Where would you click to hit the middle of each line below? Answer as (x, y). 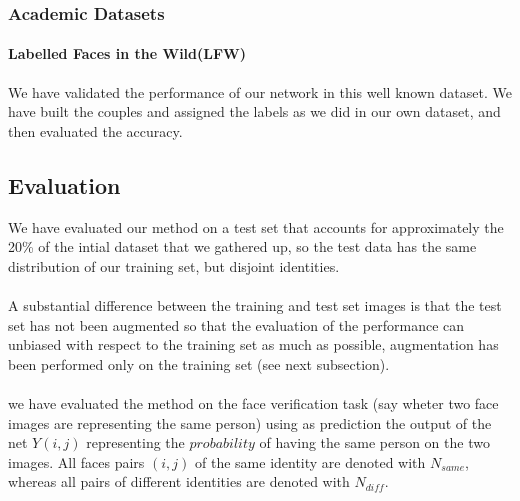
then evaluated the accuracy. (95, 130)
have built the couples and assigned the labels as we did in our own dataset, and (254, 111)
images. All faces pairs (76, 461)
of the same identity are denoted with (310, 461)
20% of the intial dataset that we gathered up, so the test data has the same (242, 246)
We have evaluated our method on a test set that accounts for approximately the (256, 226)
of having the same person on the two (374, 442)
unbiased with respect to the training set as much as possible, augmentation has (253, 344)
